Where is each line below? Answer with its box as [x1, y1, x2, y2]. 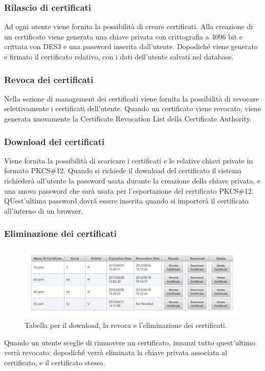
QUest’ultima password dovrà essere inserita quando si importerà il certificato [4, 195, 249, 206]
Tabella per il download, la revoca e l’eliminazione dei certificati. [25, 320, 227, 331]
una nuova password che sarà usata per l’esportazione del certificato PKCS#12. [4, 185, 254, 196]
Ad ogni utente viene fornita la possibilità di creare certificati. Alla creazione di [4, 21, 253, 32]
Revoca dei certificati [4, 73, 94, 86]
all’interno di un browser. [4, 205, 83, 216]
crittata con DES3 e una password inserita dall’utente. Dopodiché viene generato [4, 41, 258, 52]
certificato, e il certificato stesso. [4, 357, 105, 368]
